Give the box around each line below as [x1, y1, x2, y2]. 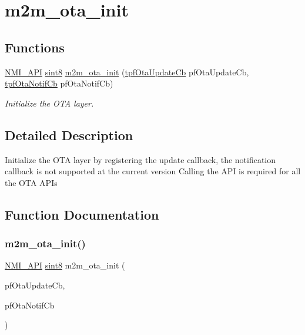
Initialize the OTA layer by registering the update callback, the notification [5, 153, 276, 165]
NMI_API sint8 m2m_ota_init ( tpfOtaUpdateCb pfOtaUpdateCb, [5, 65, 249, 78]
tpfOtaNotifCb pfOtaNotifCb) [5, 77, 113, 89]
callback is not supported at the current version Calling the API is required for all [5, 165, 301, 177]
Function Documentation [5, 205, 159, 223]
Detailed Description [5, 125, 133, 144]
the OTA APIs [5, 176, 58, 188]
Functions [5, 38, 65, 56]
